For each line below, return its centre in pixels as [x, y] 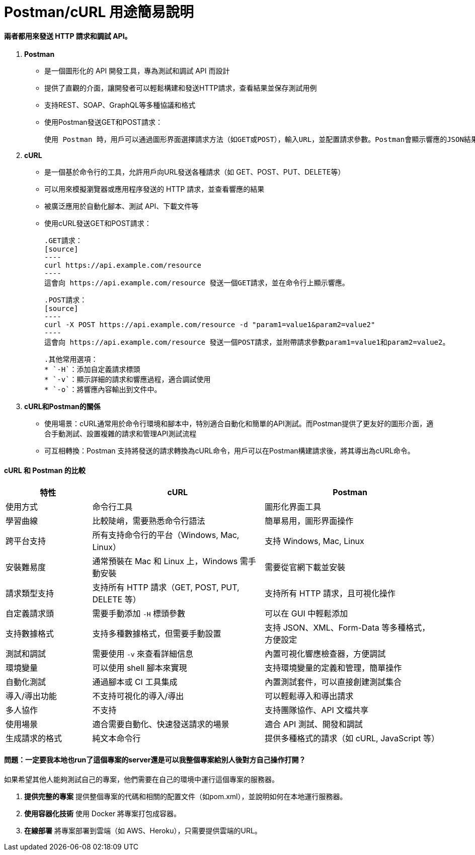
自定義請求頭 [30, 613]
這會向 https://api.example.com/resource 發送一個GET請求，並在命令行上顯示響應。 [197, 283]
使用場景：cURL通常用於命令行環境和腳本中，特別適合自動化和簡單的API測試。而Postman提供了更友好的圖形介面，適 [239, 424]
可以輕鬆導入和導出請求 [309, 696]
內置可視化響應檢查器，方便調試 [325, 653]
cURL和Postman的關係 [62, 407]
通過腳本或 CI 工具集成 [135, 682]
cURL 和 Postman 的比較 [45, 470]
